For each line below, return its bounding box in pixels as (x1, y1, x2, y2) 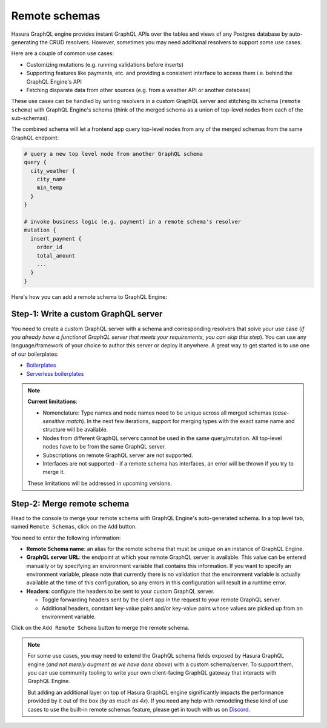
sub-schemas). (11, 115, 50, 122)
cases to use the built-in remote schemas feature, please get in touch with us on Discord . (27, 706, 251, 713)
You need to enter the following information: (11, 534, 121, 541)
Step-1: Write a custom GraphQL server (11, 309, 163, 319)
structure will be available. (42, 426, 108, 433)
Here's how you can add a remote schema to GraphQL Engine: (11, 293, 168, 300)
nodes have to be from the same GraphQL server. (42, 443, 167, 450)
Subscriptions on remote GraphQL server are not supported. (42, 452, 193, 459)
